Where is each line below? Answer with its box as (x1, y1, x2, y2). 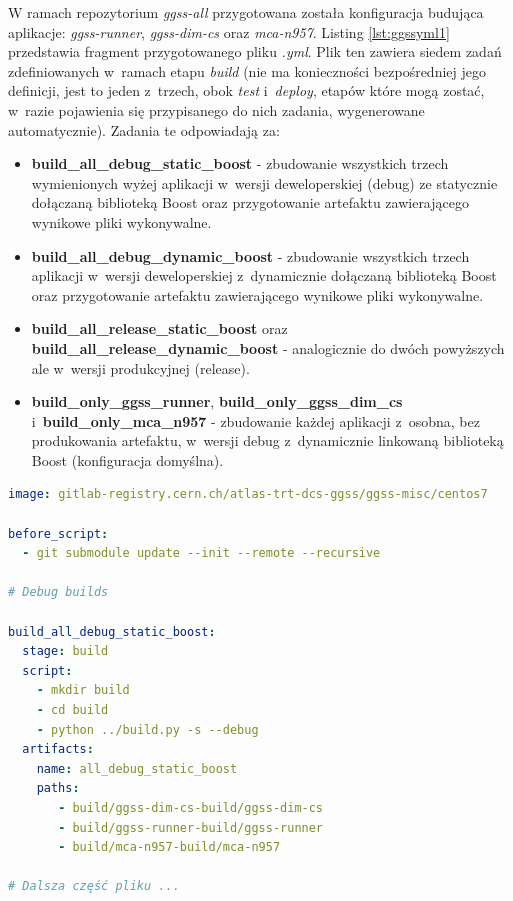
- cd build (36, 703, 109, 717)
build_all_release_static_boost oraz (31, 318, 288, 339)
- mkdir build (36, 683, 130, 698)
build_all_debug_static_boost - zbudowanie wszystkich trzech (31, 153, 449, 174)
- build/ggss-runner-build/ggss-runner (58, 820, 324, 835)
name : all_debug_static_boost (36, 761, 238, 776)
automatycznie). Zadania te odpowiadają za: (8, 119, 280, 140)
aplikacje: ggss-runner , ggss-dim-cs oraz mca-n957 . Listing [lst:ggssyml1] (8, 21, 450, 42)
